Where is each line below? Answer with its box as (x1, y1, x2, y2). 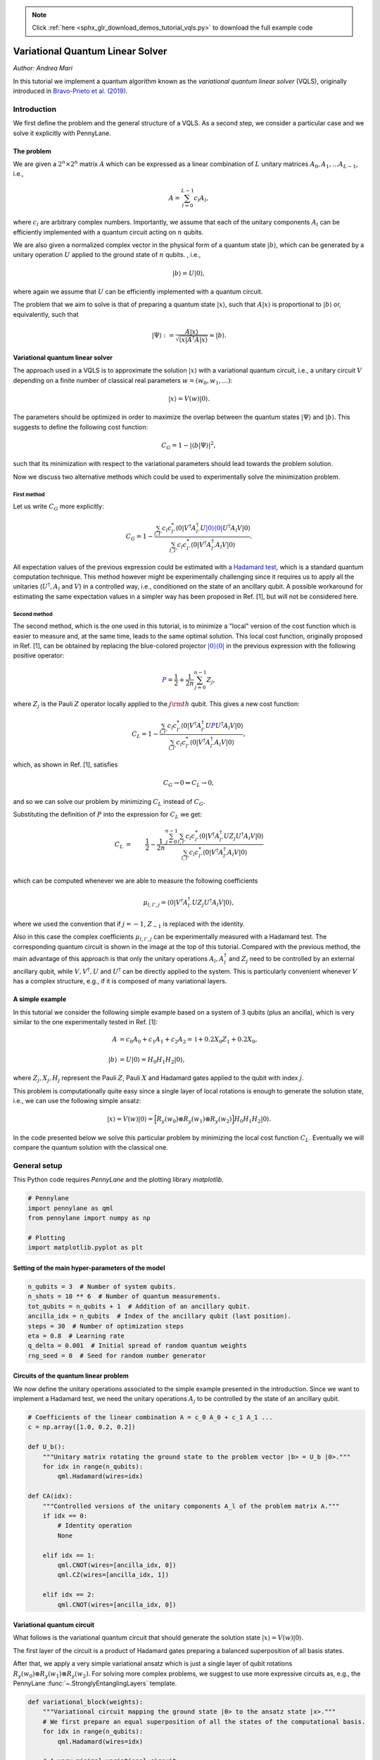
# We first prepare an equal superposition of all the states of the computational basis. (42, 1718, 366, 1726)
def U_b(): (27, 1443, 65, 1451)
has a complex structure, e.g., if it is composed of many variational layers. (13, 977, 227, 986)
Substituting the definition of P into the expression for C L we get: (13, 810, 202, 820)
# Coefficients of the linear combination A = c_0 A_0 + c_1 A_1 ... (27, 1414, 273, 1421)
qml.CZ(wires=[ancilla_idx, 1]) (57, 1571, 169, 1579)
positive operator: (13, 651, 65, 660)
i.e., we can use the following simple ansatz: (13, 1097, 141, 1105)
